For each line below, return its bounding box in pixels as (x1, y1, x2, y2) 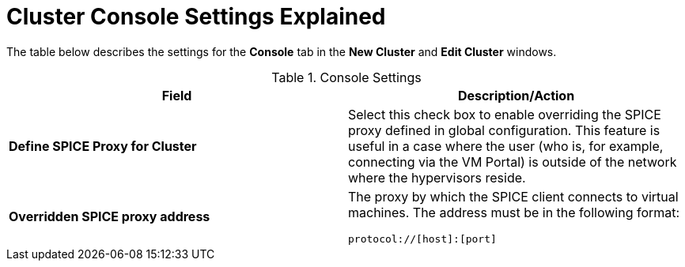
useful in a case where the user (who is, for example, (348, 137, 664, 154)
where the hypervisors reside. (348, 169, 526, 186)
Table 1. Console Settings (271, 69, 422, 85)
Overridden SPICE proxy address (9, 209, 210, 225)
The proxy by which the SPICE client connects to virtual (348, 188, 679, 205)
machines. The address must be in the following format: (348, 204, 680, 220)
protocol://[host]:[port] (348, 232, 497, 245)
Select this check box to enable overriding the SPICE (348, 106, 661, 122)
